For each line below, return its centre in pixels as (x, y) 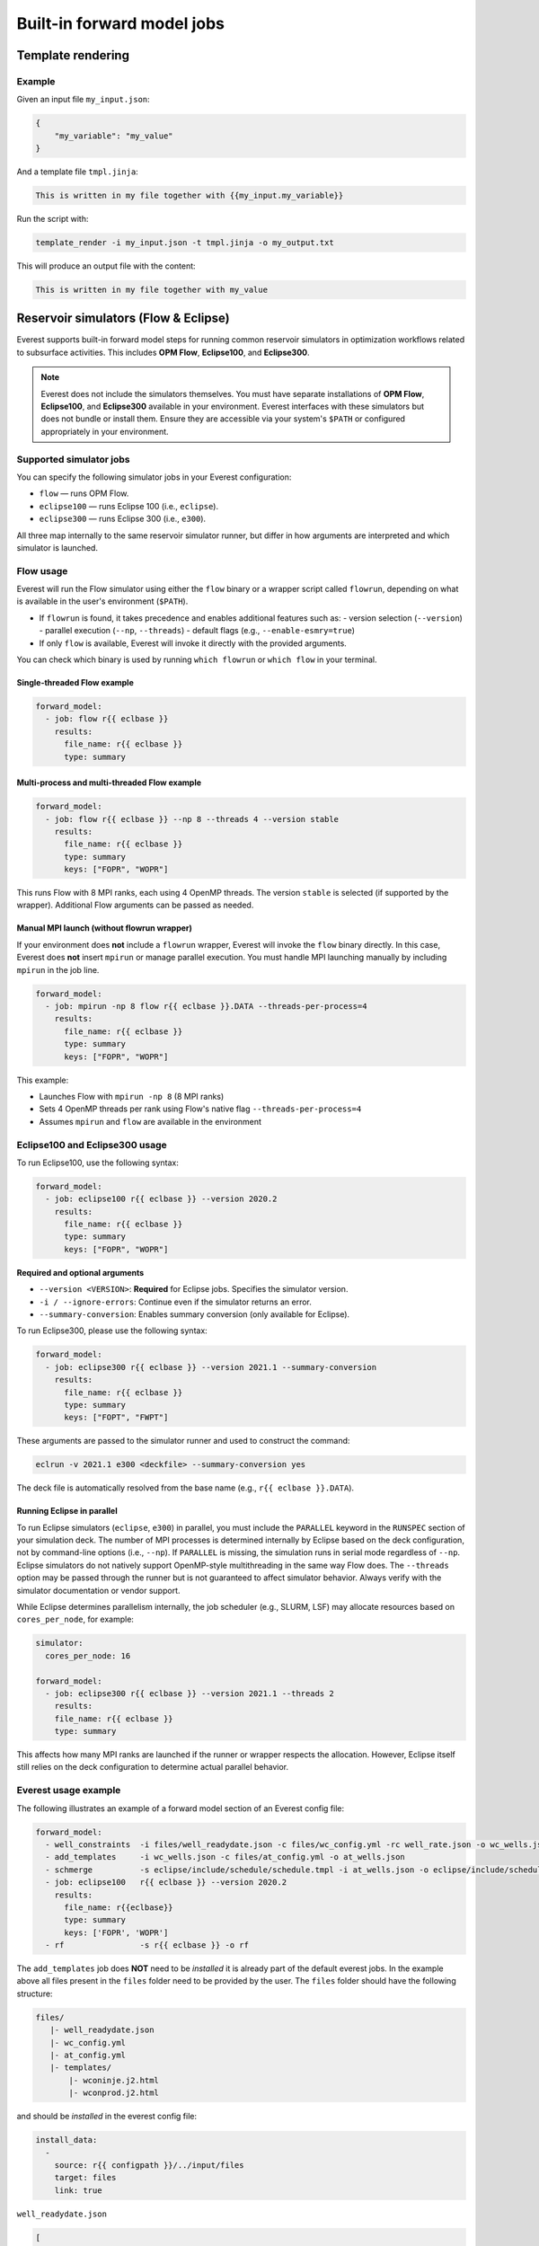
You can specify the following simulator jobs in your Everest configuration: (154, 477)
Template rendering (73, 55)
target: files (85, 2178)
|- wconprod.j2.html (114, 2093)
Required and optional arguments (80, 1272)
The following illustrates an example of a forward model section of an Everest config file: (181, 1808)
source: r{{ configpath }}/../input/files (149, 2165)
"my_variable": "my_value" (114, 136)
